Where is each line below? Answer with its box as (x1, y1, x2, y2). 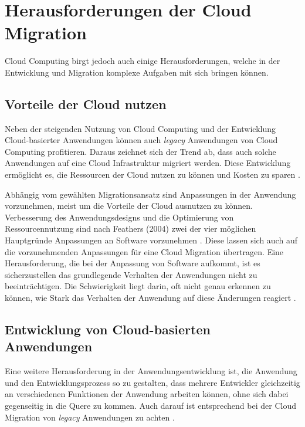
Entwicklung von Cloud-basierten (5, 320, 211, 338)
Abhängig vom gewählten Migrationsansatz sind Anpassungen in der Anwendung (5, 188, 296, 200)
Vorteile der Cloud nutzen (5, 94, 167, 113)
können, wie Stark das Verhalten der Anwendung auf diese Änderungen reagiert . (5, 292, 296, 304)
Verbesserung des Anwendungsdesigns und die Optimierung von (5, 211, 234, 223)
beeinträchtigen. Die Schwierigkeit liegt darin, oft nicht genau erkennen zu (5, 280, 271, 292)
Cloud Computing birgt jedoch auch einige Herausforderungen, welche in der (5, 55, 280, 67)
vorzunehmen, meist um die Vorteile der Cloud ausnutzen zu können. (5, 199, 253, 212)
